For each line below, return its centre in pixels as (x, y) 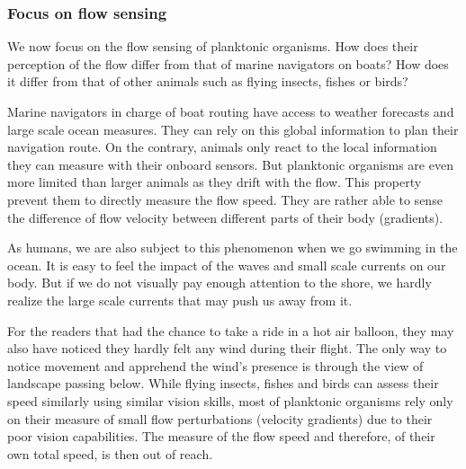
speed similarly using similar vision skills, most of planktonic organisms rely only (230, 400)
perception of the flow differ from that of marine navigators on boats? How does (228, 63)
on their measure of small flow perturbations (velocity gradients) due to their (220, 418)
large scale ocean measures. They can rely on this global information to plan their (233, 129)
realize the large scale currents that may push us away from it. (180, 300)
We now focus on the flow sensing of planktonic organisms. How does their (213, 46)
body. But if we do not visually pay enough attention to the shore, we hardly (220, 283)
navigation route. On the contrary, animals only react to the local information (222, 147)
